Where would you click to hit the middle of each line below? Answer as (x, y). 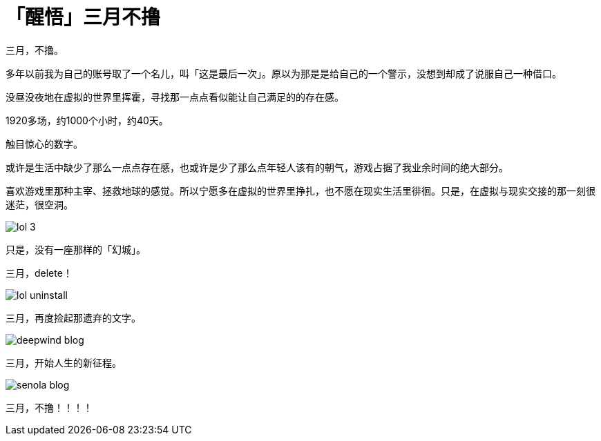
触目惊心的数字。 (44, 144)
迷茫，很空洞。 (39, 204)
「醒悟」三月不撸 (83, 17)
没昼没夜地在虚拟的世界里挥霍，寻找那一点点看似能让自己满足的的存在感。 (175, 97)
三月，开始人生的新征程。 (64, 362)
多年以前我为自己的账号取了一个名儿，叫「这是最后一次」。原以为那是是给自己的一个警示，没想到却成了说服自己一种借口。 (284, 73)
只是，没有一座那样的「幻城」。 (76, 249)
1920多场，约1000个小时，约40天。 (87, 120)
